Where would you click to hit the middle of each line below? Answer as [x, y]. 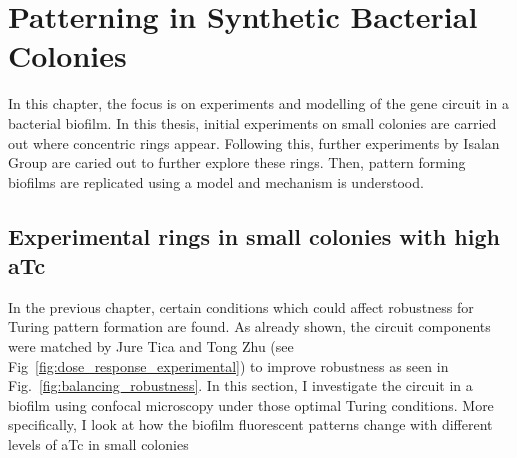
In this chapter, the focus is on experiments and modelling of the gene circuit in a [258, 103]
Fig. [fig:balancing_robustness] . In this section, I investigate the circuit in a [240, 385]
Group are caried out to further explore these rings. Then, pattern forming [237, 162]
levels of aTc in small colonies [98, 444]
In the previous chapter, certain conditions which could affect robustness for [241, 306]
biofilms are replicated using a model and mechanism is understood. [216, 181]
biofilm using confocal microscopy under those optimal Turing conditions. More [251, 404]
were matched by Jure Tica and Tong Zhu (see [151, 346]
